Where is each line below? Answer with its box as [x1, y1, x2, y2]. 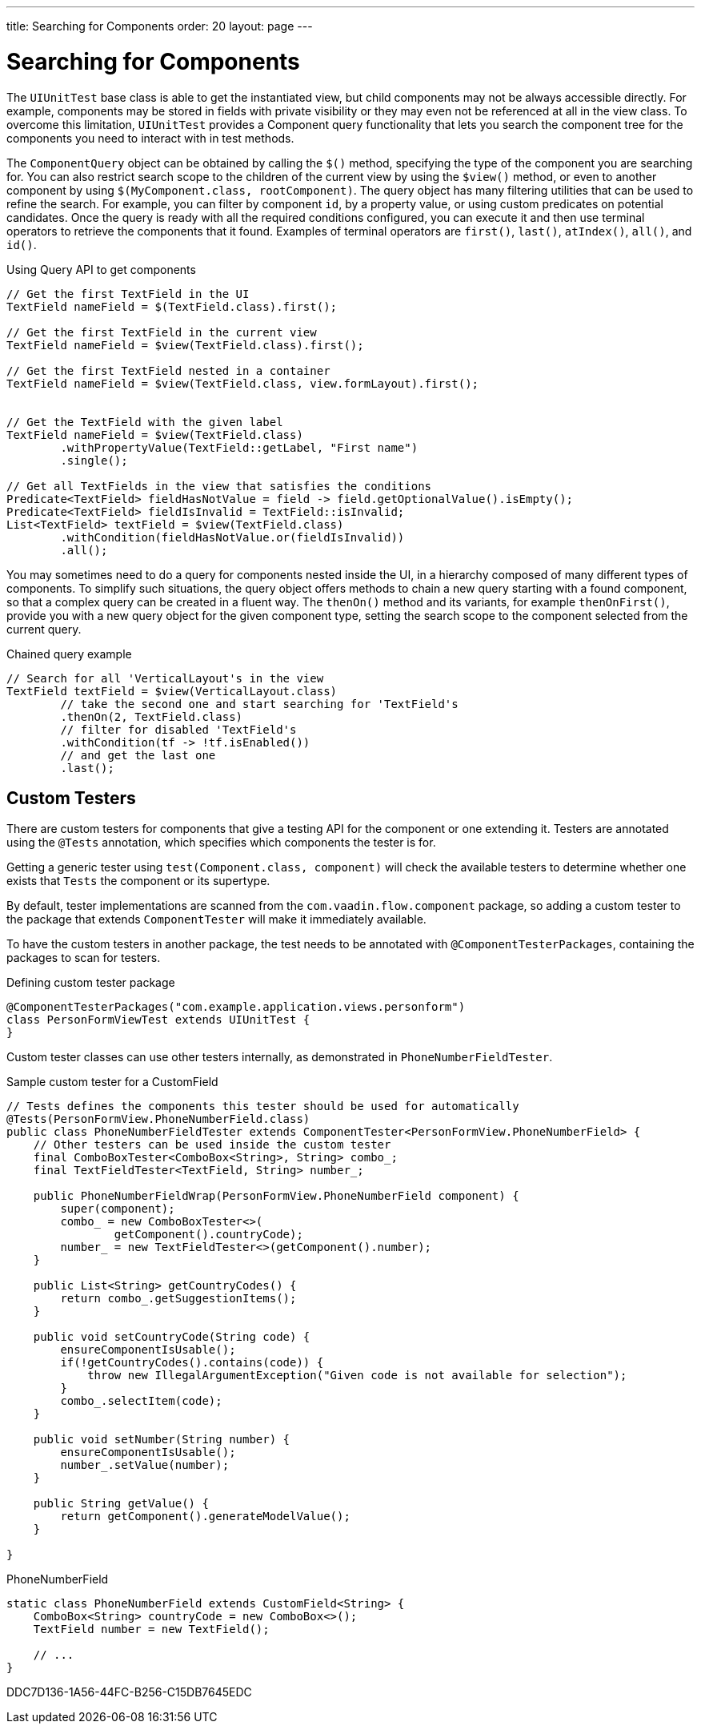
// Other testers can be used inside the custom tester [33, 1138, 391, 1152]
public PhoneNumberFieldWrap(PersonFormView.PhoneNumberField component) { [33, 1189, 519, 1203]
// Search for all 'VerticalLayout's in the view [6, 671, 324, 685]
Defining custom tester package [6, 976, 175, 990]
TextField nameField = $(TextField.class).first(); [6, 300, 338, 313]
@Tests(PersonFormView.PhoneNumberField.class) [6, 1112, 310, 1126]
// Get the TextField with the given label [6, 415, 283, 428]
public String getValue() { [33, 1497, 209, 1511]
